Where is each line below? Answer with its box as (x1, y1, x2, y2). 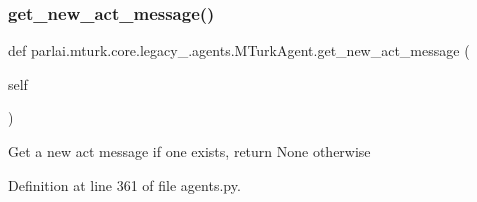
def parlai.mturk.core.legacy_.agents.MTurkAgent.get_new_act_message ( (8, 40, 470, 61)
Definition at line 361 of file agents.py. (8, 174, 241, 195)
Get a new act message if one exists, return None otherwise (8, 141, 371, 161)
